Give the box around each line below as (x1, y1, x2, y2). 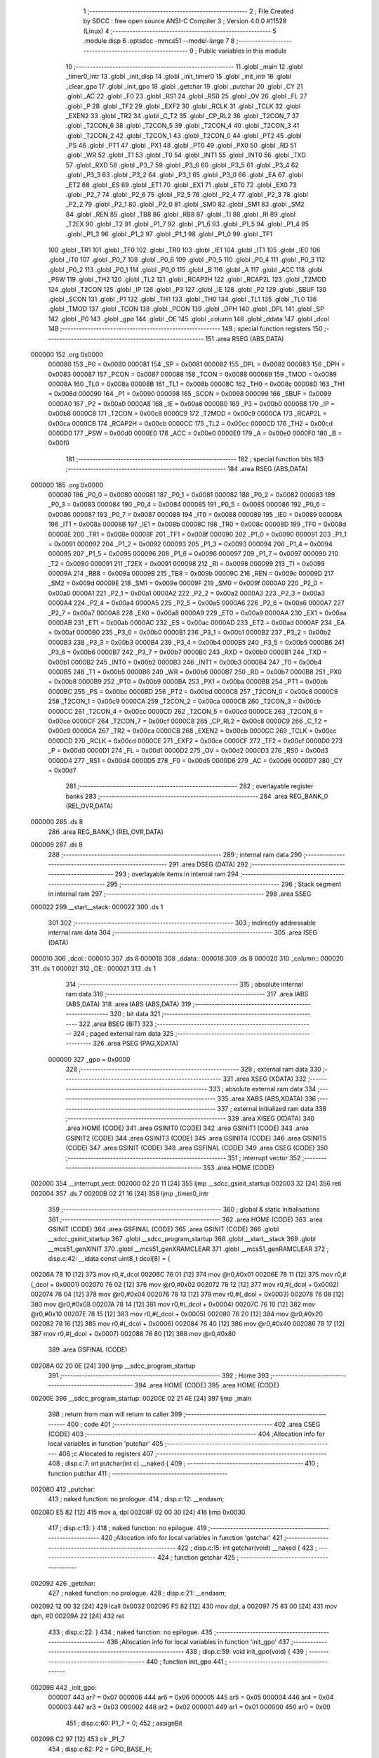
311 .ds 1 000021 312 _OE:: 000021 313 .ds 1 (30, 964, 156, 973)
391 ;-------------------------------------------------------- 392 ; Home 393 (48, 1371, 270, 1380)
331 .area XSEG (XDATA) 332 (222, 1074, 307, 1083)
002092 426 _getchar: (30, 1579, 96, 1588)
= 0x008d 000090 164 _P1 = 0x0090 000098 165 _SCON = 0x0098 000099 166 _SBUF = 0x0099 (48, 390, 331, 398)
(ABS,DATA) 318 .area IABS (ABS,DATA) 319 (65, 999, 192, 1008)
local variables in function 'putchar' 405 (48, 1439, 164, 1448)
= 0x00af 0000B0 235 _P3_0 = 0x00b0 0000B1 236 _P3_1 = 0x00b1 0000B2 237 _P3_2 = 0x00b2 (48, 628, 331, 636)
